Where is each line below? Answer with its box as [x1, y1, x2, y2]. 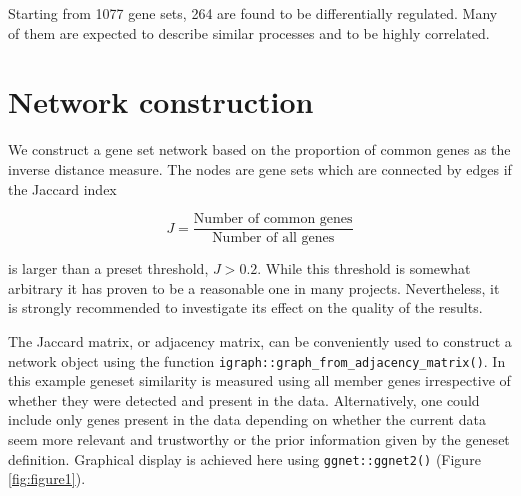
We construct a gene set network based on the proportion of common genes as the [8, 139, 511, 160]
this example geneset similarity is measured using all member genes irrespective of [8, 370, 511, 391]
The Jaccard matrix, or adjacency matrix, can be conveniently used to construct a [8, 330, 512, 351]
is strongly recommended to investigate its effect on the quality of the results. [8, 297, 483, 318]
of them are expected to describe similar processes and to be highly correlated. [8, 22, 490, 43]
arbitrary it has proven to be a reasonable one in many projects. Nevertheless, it [8, 277, 500, 298]
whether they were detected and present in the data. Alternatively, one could [8, 389, 480, 410]
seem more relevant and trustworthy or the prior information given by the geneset [8, 428, 510, 449]
